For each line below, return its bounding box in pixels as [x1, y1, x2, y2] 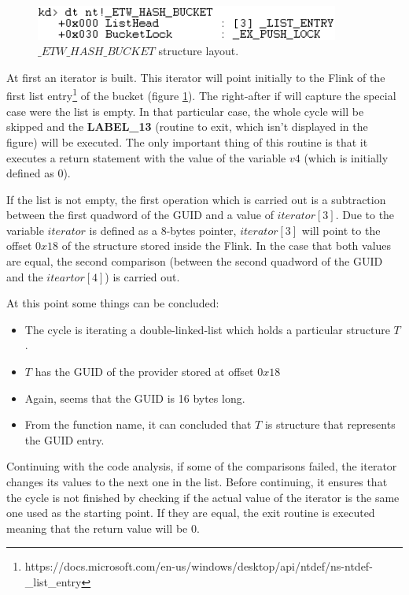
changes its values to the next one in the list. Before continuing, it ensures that [6, 474, 388, 490]
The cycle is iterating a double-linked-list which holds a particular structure [24, 321, 390, 337]
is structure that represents [264, 416, 396, 433]
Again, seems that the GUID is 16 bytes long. [24, 389, 245, 406]
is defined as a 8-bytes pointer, [89, 221, 237, 238]
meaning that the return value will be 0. [6, 519, 200, 536]
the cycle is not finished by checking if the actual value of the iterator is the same [6, 489, 400, 505]
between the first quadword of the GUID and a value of [6, 206, 274, 223]
